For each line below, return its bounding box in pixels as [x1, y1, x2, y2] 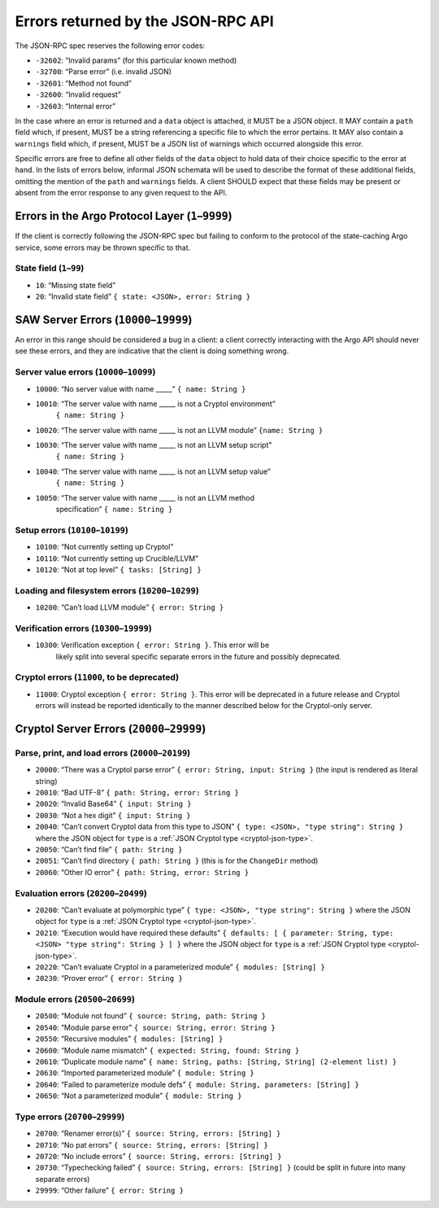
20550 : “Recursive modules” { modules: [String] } [35, 1034, 224, 1044]
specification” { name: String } [55, 505, 173, 514]
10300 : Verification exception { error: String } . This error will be [35, 640, 270, 650]
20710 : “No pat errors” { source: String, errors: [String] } [35, 1140, 268, 1149]
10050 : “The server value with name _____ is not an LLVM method [35, 492, 255, 502]
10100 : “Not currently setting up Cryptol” [35, 542, 174, 552]
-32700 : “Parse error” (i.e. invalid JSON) [35, 67, 172, 77]
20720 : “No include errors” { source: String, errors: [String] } [35, 1152, 282, 1162]
